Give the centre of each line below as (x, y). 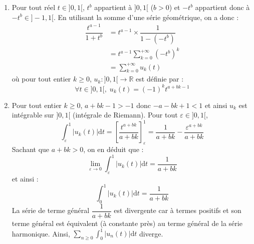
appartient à (113, 7)
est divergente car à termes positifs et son (178, 210)
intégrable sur (33, 115)
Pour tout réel (34, 7)
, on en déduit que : (113, 149)
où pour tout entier (41, 79)
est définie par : (160, 79)
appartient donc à (222, 7)
